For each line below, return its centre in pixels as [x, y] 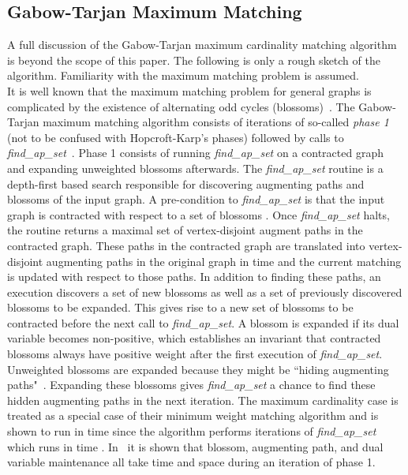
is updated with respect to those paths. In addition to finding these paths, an [194, 277]
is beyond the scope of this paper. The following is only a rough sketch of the [194, 60]
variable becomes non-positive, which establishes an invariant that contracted [194, 338]
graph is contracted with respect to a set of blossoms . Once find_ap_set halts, [198, 214]
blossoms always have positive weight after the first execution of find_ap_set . [195, 354]
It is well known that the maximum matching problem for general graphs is [189, 90]
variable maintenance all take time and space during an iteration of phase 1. [191, 462]
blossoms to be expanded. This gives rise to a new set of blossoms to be [180, 307]
